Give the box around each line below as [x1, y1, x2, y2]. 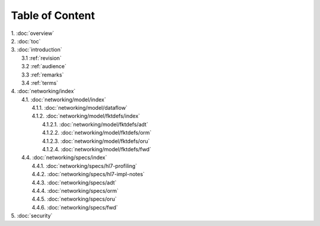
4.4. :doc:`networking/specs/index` [21, 154, 107, 161]
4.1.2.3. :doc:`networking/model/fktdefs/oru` [42, 137, 151, 145]
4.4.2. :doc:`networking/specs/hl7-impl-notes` [31, 171, 145, 178]
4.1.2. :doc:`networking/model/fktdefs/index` [31, 113, 140, 120]
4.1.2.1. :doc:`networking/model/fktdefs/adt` [42, 120, 148, 128]
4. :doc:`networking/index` [11, 88, 76, 95]
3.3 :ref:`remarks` [21, 71, 64, 78]
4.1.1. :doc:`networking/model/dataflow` [31, 104, 127, 112]
